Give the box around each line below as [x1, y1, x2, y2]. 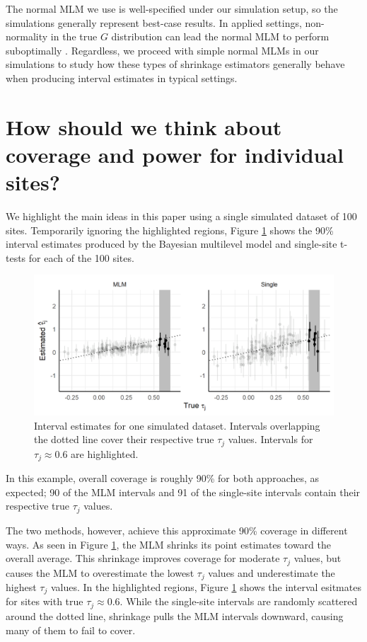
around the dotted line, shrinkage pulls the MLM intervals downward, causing [6, 608, 344, 623]
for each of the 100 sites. [28, 250, 134, 265]
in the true [50, 29, 98, 44]
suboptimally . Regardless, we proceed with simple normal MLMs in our [6, 42, 319, 57]
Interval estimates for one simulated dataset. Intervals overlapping [34, 418, 320, 432]
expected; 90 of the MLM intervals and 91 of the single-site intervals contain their [6, 484, 361, 499]
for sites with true [6, 594, 83, 609]
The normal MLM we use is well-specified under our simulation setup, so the [6, 1, 338, 16]
